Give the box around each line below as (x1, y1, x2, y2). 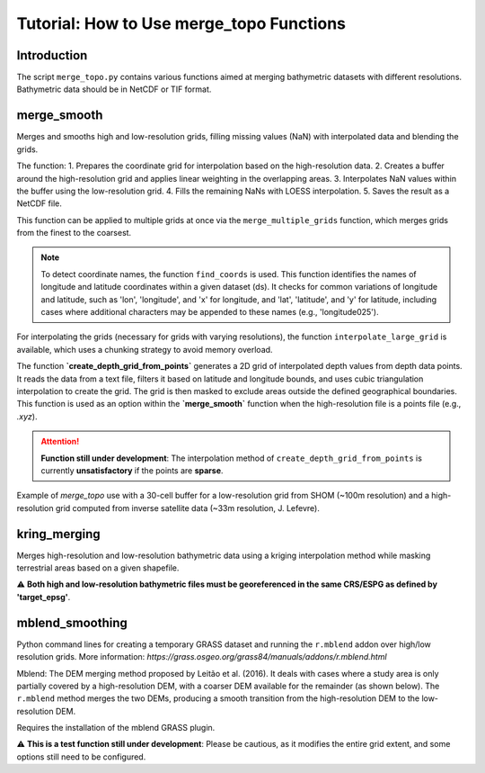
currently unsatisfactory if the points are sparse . (40, 464, 224, 476)
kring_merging (16, 526, 101, 542)
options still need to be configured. (16, 751, 146, 762)
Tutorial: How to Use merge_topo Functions (16, 13, 346, 33)
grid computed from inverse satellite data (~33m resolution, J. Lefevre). (55, 502, 321, 513)
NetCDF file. (16, 198, 62, 209)
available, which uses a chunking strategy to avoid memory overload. (16, 344, 273, 355)
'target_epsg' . (16, 591, 71, 602)
